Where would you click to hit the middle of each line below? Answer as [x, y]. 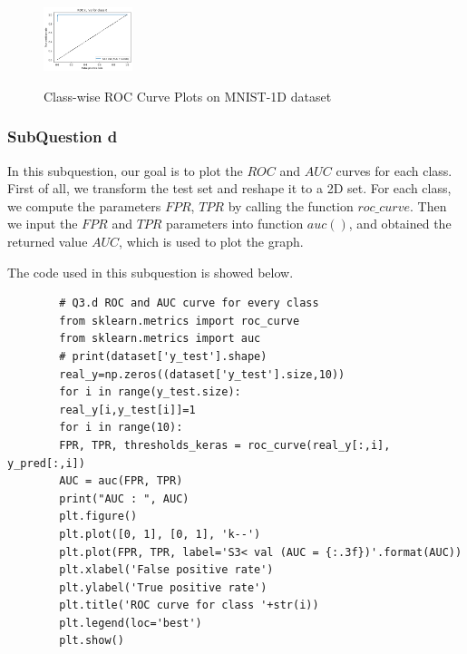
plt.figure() [98, 517]
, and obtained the [400, 224]
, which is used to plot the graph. [211, 241]
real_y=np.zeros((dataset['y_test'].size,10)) [202, 374]
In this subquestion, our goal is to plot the [125, 170]
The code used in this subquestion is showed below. [151, 272]
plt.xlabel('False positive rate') [166, 570]
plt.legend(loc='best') [131, 623]
